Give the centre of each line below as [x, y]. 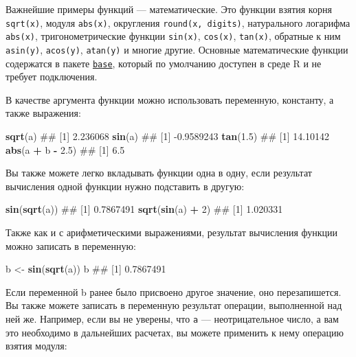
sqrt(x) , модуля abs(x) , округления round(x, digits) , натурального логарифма [178, 22]
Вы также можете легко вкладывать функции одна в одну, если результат [159, 173]
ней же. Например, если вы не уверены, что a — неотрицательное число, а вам [172, 318]
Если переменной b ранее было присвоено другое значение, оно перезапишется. [174, 291]
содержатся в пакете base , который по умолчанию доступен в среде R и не [164, 63]
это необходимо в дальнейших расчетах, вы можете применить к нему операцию [175, 332]
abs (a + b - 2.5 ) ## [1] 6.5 [65, 149]
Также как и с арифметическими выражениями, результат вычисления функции [172, 232]
